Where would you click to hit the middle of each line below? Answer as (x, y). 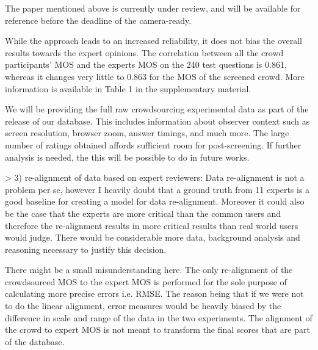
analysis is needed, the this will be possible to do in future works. (127, 157)
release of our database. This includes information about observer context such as (157, 121)
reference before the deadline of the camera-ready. (98, 20)
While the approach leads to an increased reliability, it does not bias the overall (154, 41)
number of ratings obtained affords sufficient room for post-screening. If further (153, 144)
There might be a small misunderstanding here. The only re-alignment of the (149, 270)
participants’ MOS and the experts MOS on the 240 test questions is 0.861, (146, 64)
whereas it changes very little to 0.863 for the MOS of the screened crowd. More (155, 76)
